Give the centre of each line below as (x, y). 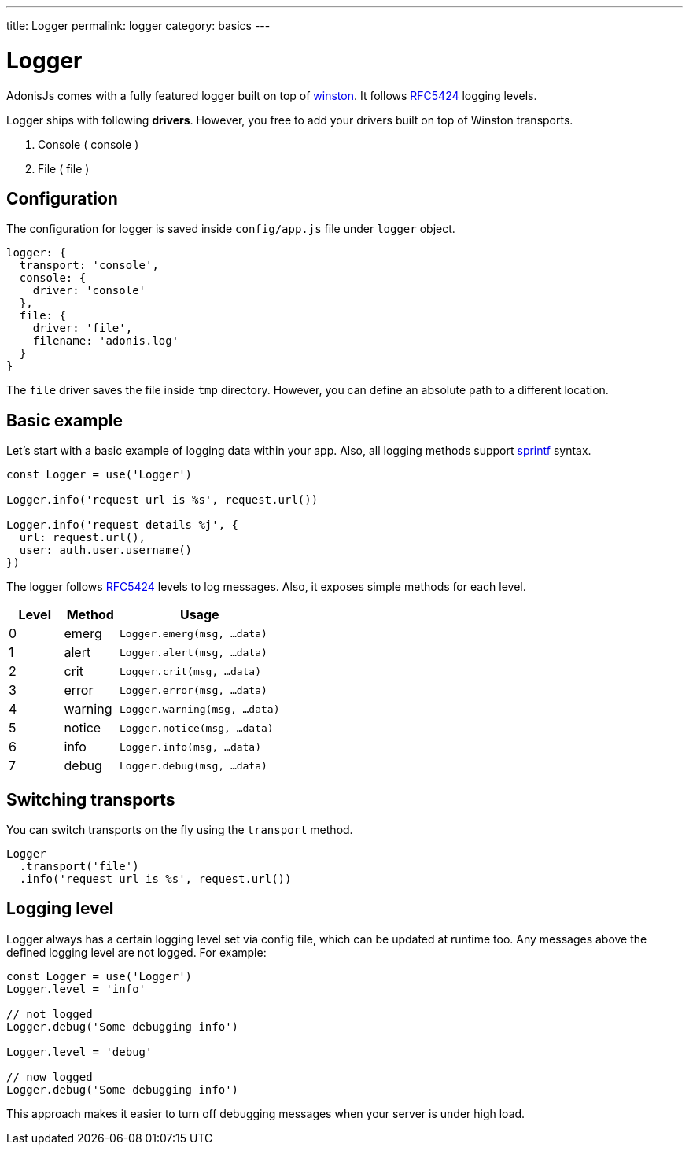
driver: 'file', (83, 328)
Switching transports (91, 799)
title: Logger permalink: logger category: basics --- (138, 26)
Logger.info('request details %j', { (123, 525)
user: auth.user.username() (106, 550)
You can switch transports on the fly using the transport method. (180, 830)
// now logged (50, 1077)
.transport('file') (79, 867)
